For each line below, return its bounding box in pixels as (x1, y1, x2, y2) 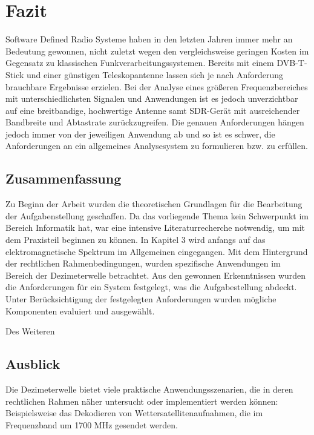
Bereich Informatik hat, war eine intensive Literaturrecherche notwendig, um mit (5, 221, 305, 234)
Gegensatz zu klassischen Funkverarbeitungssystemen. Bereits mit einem (5, 56, 274, 69)
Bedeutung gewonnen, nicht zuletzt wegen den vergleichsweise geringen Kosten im (5, 44, 309, 57)
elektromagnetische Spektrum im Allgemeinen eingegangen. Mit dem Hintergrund (5, 245, 308, 257)
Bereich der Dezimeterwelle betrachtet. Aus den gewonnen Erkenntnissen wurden (5, 268, 306, 281)
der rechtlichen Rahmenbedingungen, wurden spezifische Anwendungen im (5, 257, 281, 270)
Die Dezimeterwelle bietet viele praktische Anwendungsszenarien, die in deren (5, 383, 293, 395)
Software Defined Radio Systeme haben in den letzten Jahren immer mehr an (5, 33, 293, 45)
